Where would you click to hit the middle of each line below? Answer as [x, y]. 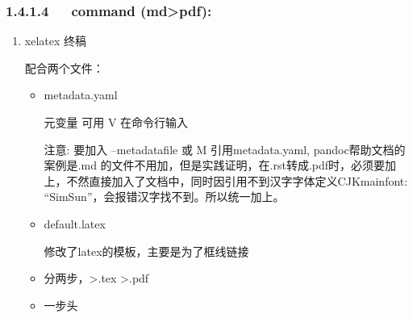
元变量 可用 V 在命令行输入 [116, 122]
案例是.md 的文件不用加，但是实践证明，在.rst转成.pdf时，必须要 [215, 165]
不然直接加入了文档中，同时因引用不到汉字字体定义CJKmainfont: [237, 180]
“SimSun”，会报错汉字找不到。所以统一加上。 [164, 197]
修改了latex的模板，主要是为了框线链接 [146, 251]
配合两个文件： [64, 67]
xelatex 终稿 [56, 41]
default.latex [75, 223]
